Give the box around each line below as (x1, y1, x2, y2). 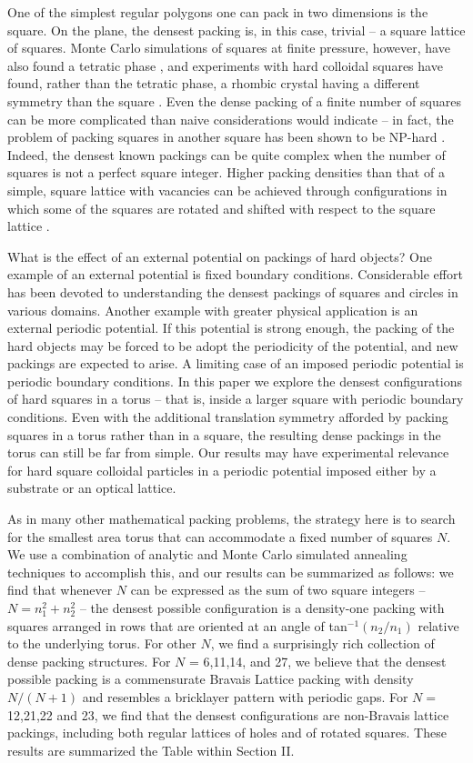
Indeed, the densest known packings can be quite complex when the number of (7, 145, 446, 164)
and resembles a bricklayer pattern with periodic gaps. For (82, 687, 408, 706)
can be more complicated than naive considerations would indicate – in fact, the (7, 109, 454, 128)
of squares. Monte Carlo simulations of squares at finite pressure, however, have (7, 38, 450, 57)
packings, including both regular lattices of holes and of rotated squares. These (7, 723, 447, 742)
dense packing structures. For (7, 651, 171, 670)
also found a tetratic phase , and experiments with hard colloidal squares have (7, 55, 443, 75)
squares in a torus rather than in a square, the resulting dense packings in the (7, 425, 441, 444)
